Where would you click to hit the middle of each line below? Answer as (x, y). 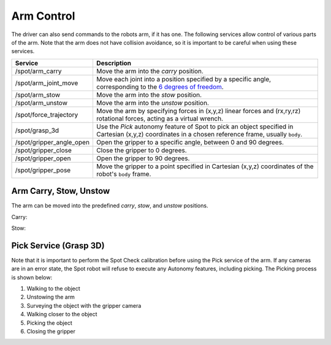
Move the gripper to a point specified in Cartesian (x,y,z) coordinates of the (205, 166)
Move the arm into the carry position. (150, 71)
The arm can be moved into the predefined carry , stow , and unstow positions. (110, 206)
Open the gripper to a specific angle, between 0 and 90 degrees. (190, 142)
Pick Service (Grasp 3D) (58, 246)
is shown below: (32, 277)
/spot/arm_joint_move (47, 83)
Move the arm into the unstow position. (153, 103)
